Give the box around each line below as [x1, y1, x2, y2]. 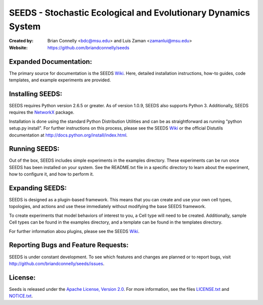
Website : [9, 44, 28, 51]
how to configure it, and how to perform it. [9, 171, 94, 177]
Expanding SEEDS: [9, 184, 67, 192]
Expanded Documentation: [9, 57, 93, 66]
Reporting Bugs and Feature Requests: [9, 241, 129, 249]
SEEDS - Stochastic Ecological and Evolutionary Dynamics [9, 7, 250, 18]
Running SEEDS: [9, 145, 60, 153]
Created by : [9, 38, 34, 44]
